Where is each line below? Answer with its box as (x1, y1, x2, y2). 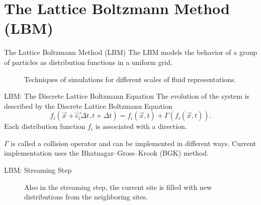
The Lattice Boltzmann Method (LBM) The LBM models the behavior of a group (4, 47, 257, 57)
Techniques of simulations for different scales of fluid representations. (24, 74, 236, 84)
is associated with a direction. (95, 121, 187, 131)
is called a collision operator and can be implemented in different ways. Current (11, 138, 256, 148)
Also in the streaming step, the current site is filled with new (24, 181, 212, 192)
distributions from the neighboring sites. (24, 191, 148, 202)
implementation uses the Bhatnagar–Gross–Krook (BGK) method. (4, 148, 209, 158)
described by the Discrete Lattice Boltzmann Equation (4, 100, 172, 111)
